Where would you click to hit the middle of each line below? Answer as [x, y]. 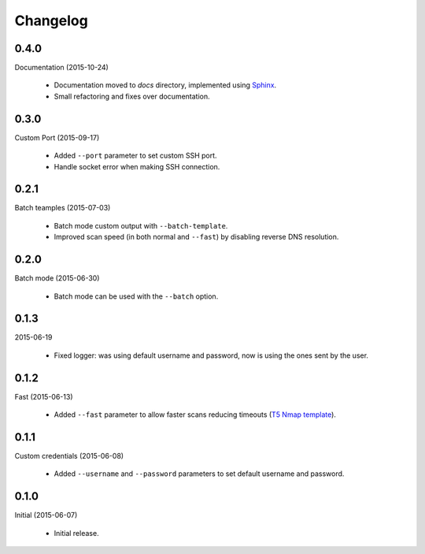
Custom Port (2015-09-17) [57, 137]
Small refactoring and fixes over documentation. [132, 96]
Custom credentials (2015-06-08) [69, 456]
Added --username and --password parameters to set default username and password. [199, 474]
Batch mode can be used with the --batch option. [136, 296]
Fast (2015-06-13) [44, 396]
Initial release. [76, 533]
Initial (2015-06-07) [46, 515]
